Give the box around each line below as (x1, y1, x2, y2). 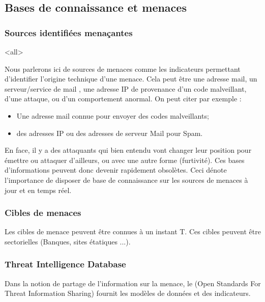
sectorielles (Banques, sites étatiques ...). (5, 236, 131, 246)
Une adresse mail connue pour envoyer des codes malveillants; (16, 110, 209, 121)
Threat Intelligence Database (5, 258, 126, 270)
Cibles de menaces (5, 206, 81, 219)
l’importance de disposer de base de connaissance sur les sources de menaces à (5, 174, 248, 185)
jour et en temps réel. (5, 184, 72, 195)
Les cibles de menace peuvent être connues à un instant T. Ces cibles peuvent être (5, 226, 261, 237)
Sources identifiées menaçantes (5, 26, 133, 39)
